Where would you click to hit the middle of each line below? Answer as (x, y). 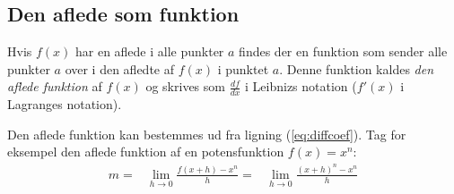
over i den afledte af (119, 68)
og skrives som (185, 86)
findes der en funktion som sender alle (343, 51)
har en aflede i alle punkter (149, 51)
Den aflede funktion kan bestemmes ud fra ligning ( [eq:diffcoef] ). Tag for (207, 134)
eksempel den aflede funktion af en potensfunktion (146, 152)
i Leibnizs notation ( (301, 86)
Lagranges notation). (65, 104)
